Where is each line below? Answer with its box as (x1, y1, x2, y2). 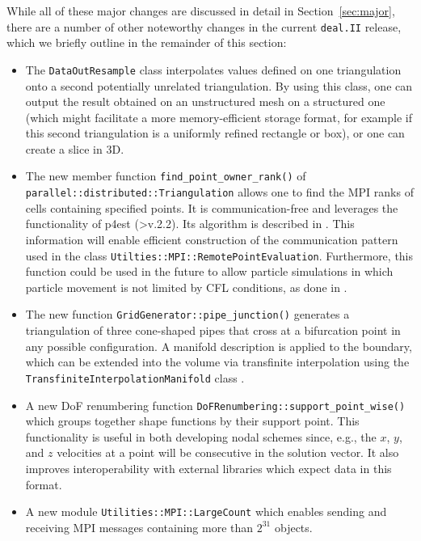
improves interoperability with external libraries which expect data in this (25, 459, 392, 476)
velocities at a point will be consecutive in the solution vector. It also (57, 444, 399, 461)
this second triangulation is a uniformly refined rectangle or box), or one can (25, 125, 405, 142)
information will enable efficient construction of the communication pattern (25, 230, 398, 247)
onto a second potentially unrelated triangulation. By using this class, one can (25, 77, 413, 94)
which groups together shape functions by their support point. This (25, 412, 360, 429)
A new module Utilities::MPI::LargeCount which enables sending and (25, 503, 387, 520)
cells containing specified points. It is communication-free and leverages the (25, 199, 398, 216)
